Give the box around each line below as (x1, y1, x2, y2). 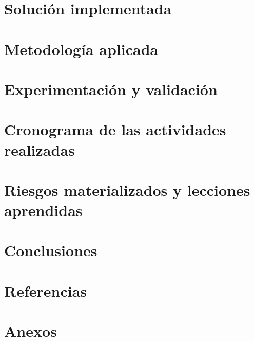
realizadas (4, 139, 75, 160)
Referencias (4, 280, 87, 301)
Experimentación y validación (4, 78, 218, 99)
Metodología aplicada (4, 38, 159, 59)
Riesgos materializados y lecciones (4, 179, 250, 200)
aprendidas (4, 200, 83, 221)
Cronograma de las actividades (4, 119, 226, 140)
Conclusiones (4, 240, 97, 261)
